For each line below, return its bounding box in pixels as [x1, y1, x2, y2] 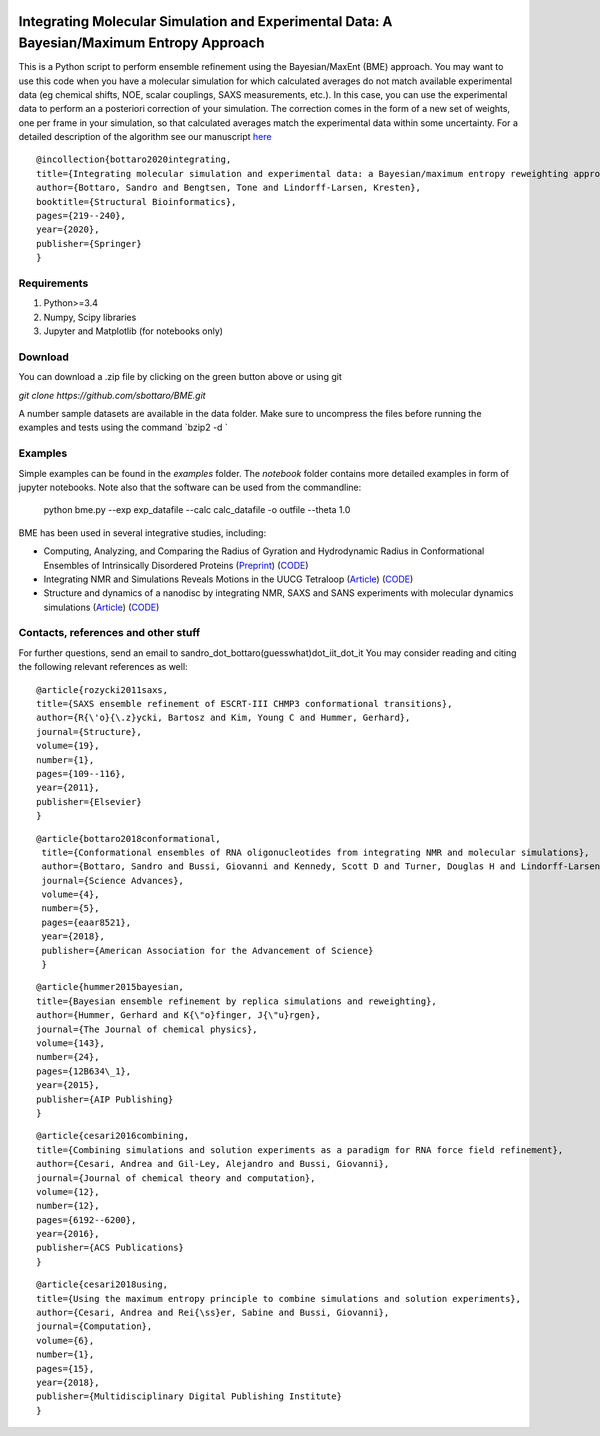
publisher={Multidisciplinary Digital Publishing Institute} [36, 1391, 342, 1402]
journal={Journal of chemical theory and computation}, [36, 1172, 316, 1184]
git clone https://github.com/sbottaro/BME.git [18, 389, 206, 401]
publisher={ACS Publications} [36, 1242, 185, 1254]
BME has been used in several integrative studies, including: [18, 526, 267, 539]
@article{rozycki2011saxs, [36, 684, 169, 695]
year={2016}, [36, 1228, 100, 1240]
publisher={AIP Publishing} [36, 1093, 174, 1105]
